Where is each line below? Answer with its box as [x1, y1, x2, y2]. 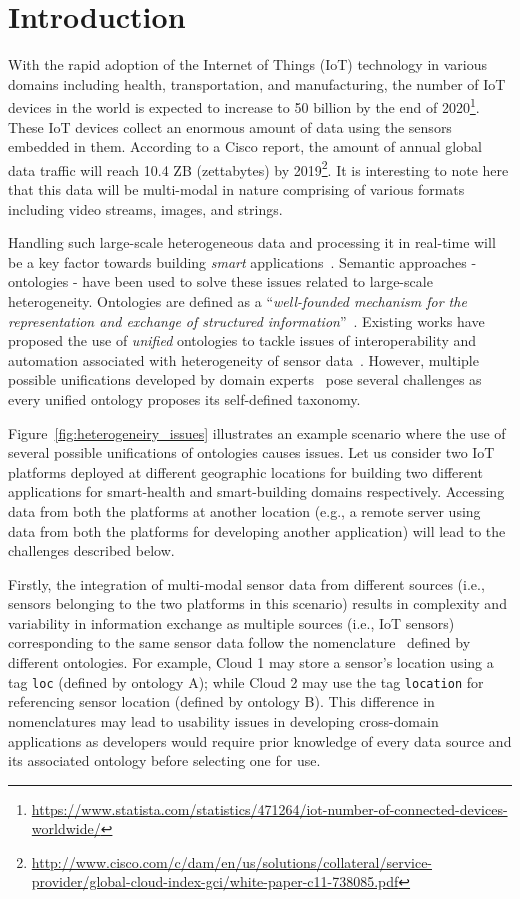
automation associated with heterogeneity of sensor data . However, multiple [8, 349, 479, 370]
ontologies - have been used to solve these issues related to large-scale [8, 271, 433, 292]
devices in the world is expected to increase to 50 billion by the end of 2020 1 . [8, 94, 480, 117]
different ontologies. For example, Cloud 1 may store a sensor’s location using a [8, 652, 494, 673]
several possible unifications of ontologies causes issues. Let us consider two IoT [8, 442, 495, 463]
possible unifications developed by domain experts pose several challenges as [8, 369, 482, 390]
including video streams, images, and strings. [8, 198, 283, 219]
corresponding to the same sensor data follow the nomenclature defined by [8, 632, 471, 653]
